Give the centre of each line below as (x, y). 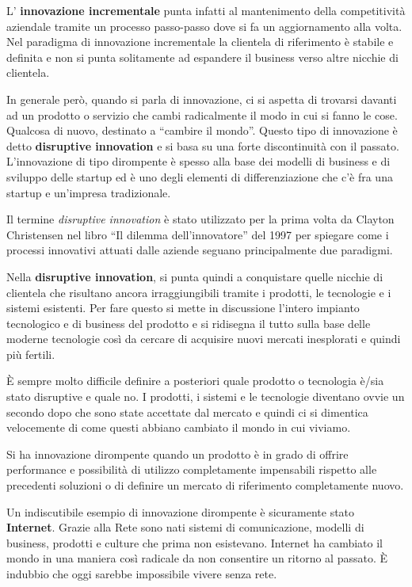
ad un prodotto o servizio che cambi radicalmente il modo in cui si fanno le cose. (202, 114)
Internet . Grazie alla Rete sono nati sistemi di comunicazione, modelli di (185, 527)
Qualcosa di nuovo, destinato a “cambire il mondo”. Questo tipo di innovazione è (202, 130)
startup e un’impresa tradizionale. (89, 192)
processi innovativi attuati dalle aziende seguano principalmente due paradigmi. (200, 250)
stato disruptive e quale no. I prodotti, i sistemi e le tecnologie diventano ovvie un (206, 396)
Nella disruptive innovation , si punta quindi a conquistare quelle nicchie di (195, 276)
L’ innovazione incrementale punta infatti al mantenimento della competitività (206, 10)
